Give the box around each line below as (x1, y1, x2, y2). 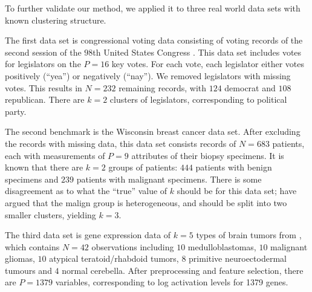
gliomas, (5, 252, 35, 265)
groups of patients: (108, 161, 178, 174)
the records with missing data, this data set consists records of (5, 137, 236, 149)
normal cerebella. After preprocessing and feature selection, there (62, 264, 304, 276)
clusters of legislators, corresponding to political (109, 93, 287, 106)
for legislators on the (5, 57, 81, 70)
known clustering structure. (5, 13, 106, 26)
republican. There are (5, 93, 85, 106)
